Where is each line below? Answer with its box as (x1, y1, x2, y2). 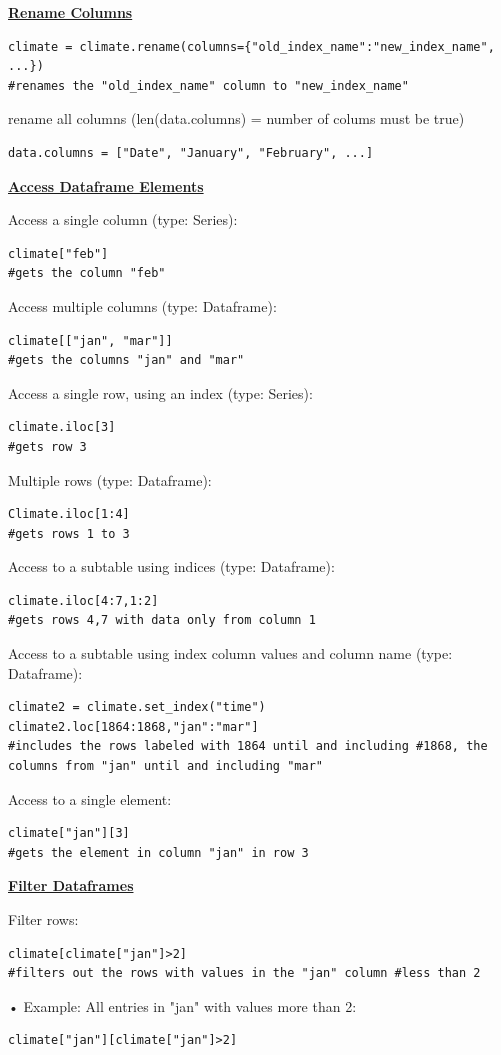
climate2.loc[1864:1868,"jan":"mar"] (8, 719, 259, 734)
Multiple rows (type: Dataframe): (8, 469, 212, 490)
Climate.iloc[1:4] (8, 507, 130, 522)
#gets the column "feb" (8, 266, 166, 281)
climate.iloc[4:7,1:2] (8, 593, 159, 608)
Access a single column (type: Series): (8, 209, 238, 230)
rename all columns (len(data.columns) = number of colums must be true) (8, 108, 465, 129)
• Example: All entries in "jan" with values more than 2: (8, 995, 357, 1016)
